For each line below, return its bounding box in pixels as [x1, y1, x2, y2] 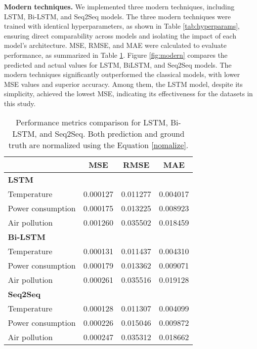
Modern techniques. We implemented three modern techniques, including [4, 1, 235, 11]
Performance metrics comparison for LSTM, [16, 116, 168, 128]
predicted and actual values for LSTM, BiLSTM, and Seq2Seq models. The [4, 59, 232, 70]
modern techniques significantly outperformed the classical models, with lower [4, 69, 240, 79]
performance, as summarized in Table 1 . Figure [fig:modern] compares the [4, 49, 228, 60]
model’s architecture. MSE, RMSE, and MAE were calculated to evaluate [4, 40, 227, 50]
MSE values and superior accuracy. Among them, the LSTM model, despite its [4, 78, 243, 89]
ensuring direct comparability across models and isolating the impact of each [4, 30, 236, 40]
